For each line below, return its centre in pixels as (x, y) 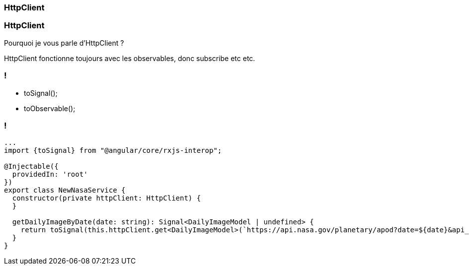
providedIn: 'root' (50, 174)
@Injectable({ (31, 167)
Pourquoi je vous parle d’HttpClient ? (64, 43)
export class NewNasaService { (65, 190)
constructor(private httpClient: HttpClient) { (107, 198)
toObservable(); (50, 108)
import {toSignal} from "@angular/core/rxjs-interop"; (113, 151)
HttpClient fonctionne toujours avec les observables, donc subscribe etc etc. (130, 58)
